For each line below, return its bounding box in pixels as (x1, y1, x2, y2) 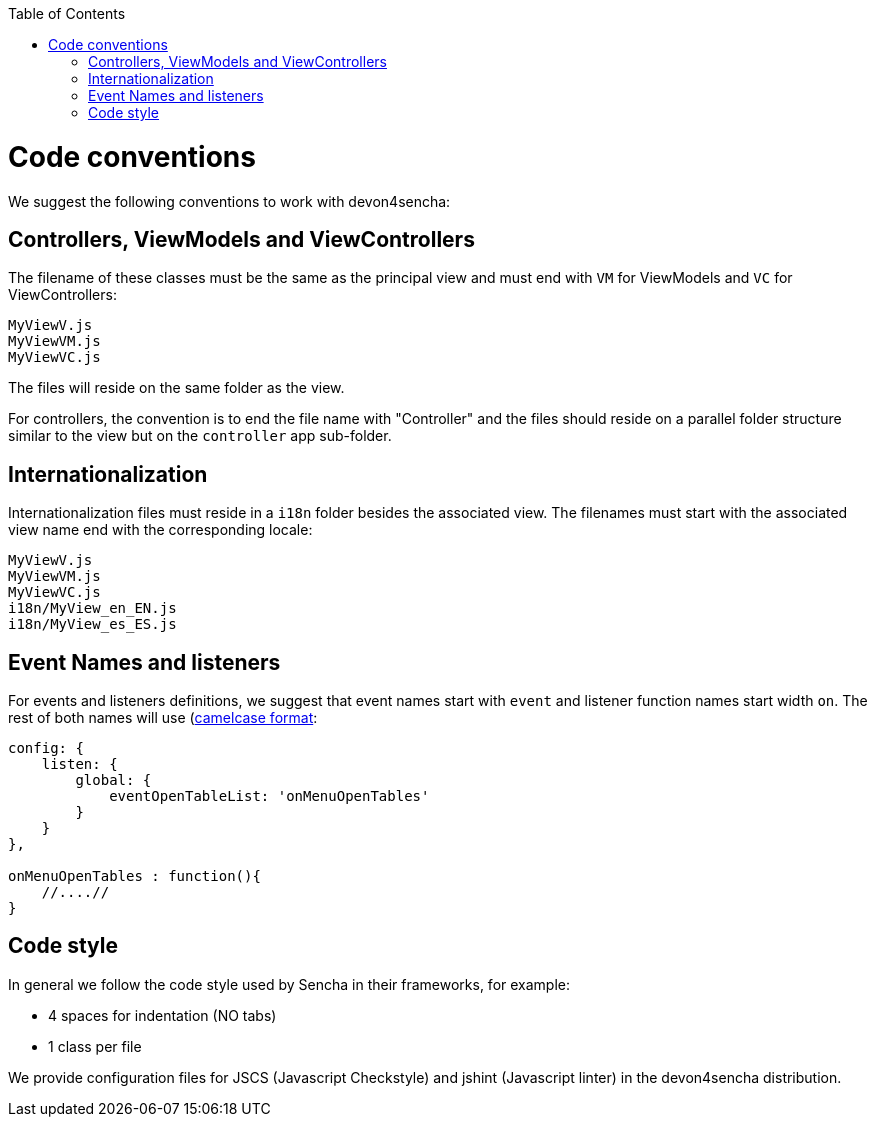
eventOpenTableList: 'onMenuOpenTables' (109, 788, 430, 805)
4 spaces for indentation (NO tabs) (48, 1006, 277, 1024)
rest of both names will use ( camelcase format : (8, 709, 318, 727)
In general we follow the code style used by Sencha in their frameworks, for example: (8, 975, 571, 993)
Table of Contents (8, 5, 126, 22)
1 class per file (48, 1037, 142, 1055)
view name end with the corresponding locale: (8, 521, 313, 539)
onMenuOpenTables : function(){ (8, 868, 261, 885)
